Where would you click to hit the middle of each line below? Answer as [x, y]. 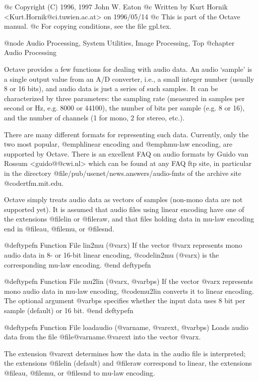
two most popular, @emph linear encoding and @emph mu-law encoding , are [118, 144]
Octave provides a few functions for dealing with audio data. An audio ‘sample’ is [128, 69]
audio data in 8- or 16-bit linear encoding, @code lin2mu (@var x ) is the [112, 255]
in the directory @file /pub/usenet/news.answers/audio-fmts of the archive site [123, 173]
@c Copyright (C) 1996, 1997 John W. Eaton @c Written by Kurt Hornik [116, 6]
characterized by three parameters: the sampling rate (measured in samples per [125, 98]
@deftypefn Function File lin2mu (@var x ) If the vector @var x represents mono [123, 245]
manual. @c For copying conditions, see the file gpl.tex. [88, 26]
